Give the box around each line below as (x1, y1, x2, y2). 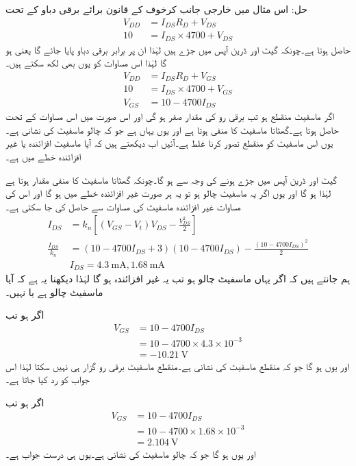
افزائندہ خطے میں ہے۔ (5, 149, 81, 163)
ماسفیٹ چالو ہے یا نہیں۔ (5, 284, 103, 299)
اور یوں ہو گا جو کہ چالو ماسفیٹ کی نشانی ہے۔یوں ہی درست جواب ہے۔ (5, 446, 256, 461)
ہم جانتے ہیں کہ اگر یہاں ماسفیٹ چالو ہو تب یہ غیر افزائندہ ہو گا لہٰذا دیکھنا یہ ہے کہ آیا (5, 271, 351, 286)
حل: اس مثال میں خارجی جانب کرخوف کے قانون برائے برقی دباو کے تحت (5, 2, 307, 16)
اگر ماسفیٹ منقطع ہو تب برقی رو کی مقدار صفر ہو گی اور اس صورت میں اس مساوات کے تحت (5, 109, 335, 123)
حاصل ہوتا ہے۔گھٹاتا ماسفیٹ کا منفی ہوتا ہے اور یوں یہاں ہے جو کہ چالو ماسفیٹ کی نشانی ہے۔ (5, 122, 339, 136)
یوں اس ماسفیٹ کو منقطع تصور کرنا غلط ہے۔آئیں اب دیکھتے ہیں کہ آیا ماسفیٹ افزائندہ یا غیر (5, 136, 333, 150)
